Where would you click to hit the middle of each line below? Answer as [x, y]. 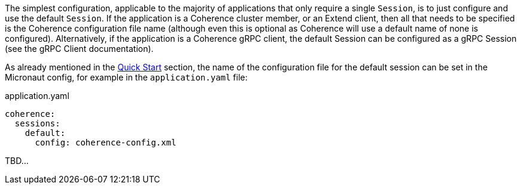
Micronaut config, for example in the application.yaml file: [126, 77]
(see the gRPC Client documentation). [79, 49]
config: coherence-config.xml [106, 142]
